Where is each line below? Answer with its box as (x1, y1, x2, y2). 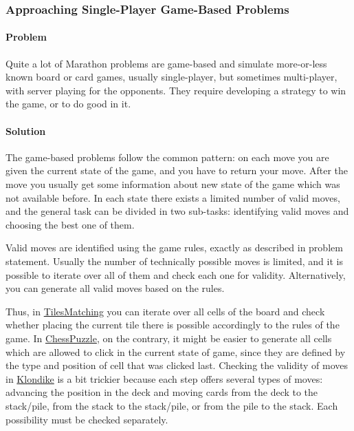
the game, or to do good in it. (5, 96, 131, 111)
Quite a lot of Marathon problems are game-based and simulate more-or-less (5, 56, 327, 70)
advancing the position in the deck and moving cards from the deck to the (5, 385, 318, 399)
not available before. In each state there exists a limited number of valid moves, (5, 190, 340, 204)
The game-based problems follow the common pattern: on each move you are (5, 149, 329, 164)
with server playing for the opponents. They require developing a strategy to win (5, 83, 346, 97)
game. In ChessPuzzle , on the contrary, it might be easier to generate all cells (5, 330, 332, 345)
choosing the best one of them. (5, 217, 135, 231)
